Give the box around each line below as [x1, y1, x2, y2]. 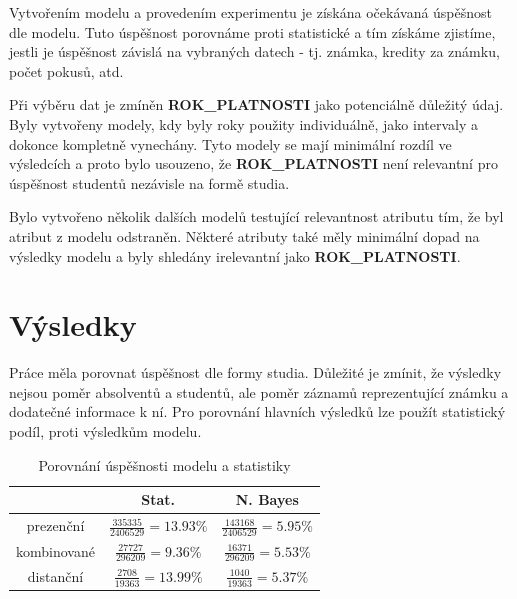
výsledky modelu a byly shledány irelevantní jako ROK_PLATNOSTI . [9, 245, 461, 266]
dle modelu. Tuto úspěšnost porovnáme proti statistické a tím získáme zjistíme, [9, 21, 496, 42]
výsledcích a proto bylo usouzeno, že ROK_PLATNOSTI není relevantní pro [9, 153, 498, 174]
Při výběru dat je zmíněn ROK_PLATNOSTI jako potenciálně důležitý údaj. [9, 94, 504, 115]
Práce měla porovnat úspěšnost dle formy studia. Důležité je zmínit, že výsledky [9, 362, 502, 383]
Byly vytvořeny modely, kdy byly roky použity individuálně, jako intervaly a [9, 113, 479, 134]
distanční [27, 565, 84, 586]
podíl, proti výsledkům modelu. [9, 421, 202, 442]
